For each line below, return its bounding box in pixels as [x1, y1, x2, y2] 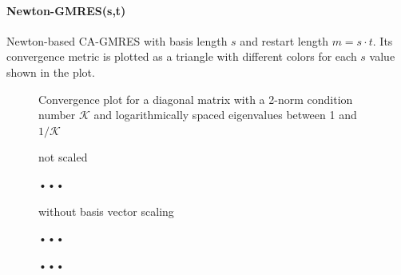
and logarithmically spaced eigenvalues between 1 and [93, 106, 357, 123]
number [38, 106, 76, 123]
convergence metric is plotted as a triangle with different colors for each [6, 48, 357, 65]
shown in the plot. [6, 63, 95, 80]
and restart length [240, 32, 328, 49]
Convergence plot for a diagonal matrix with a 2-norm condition [38, 90, 353, 107]
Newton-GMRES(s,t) [6, 2, 126, 18]
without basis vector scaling [38, 202, 174, 219]
